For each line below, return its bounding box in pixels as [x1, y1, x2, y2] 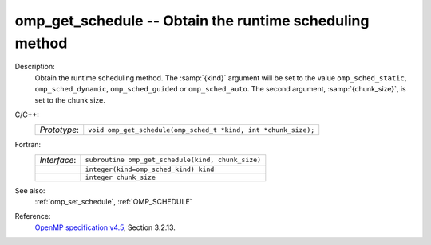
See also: [14, 185, 45, 195]
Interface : [39, 154, 77, 165]
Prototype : [39, 124, 80, 135]
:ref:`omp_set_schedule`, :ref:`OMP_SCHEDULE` [34, 197, 192, 207]
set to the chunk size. [34, 95, 105, 105]
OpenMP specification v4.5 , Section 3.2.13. [34, 223, 176, 232]
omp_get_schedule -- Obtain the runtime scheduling [14, 12, 370, 29]
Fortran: [14, 140, 42, 150]
